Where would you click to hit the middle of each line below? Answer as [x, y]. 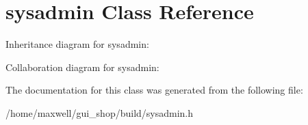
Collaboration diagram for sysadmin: [82, 67]
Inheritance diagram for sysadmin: [77, 44]
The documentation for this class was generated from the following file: [154, 90]
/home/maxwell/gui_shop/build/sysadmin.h [100, 112]
